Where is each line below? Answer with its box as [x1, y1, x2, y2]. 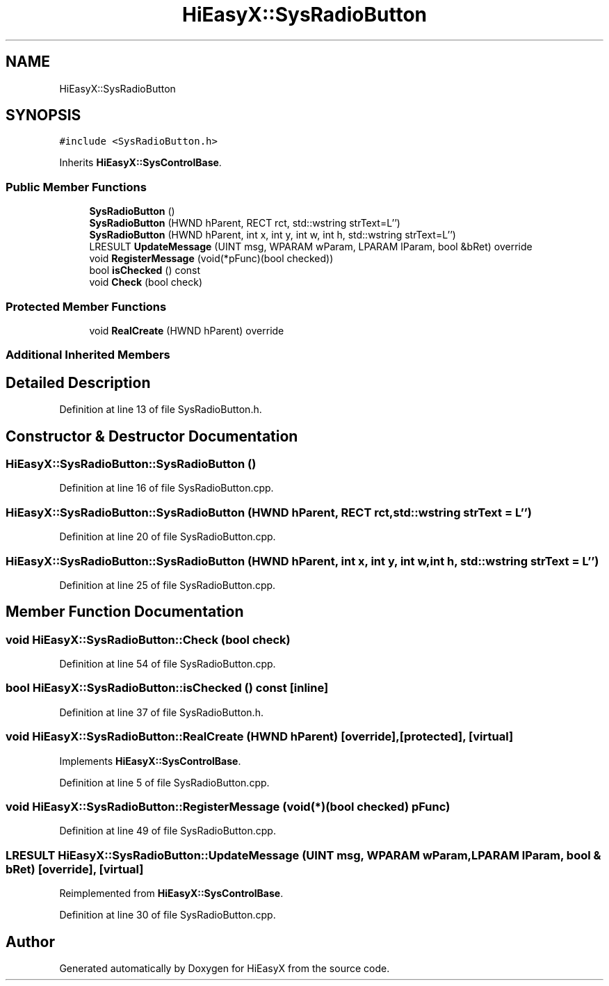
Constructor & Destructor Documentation [6, 427, 298, 445]
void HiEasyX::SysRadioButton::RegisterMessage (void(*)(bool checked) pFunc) [6, 799, 450, 814]
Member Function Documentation [6, 603, 244, 621]
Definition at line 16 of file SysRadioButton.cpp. [59, 482, 274, 494]
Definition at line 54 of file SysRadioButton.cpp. [59, 658, 276, 670]
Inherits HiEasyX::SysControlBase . [59, 156, 222, 169]
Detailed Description [6, 373, 151, 391]
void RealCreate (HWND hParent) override [89, 324, 284, 337]
